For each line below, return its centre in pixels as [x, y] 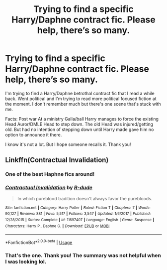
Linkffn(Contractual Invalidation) [57, 160]
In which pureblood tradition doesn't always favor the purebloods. [85, 198]
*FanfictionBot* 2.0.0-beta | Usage [39, 242]
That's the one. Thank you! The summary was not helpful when [83, 255]
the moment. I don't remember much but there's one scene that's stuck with [83, 104]
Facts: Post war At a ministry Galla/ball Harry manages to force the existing [82, 119]
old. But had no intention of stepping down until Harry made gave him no [80, 129]
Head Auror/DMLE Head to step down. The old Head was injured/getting [79, 124]
